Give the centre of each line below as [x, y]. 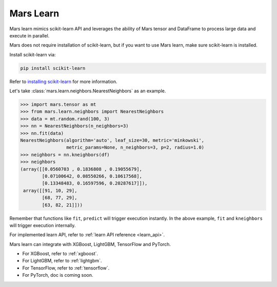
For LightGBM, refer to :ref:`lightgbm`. [62, 261]
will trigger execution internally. [43, 225]
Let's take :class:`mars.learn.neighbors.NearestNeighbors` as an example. [88, 91]
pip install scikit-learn [53, 68]
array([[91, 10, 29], [50, 190]
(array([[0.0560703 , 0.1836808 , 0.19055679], [81, 169]
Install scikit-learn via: [33, 54]
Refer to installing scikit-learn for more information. [63, 81]
